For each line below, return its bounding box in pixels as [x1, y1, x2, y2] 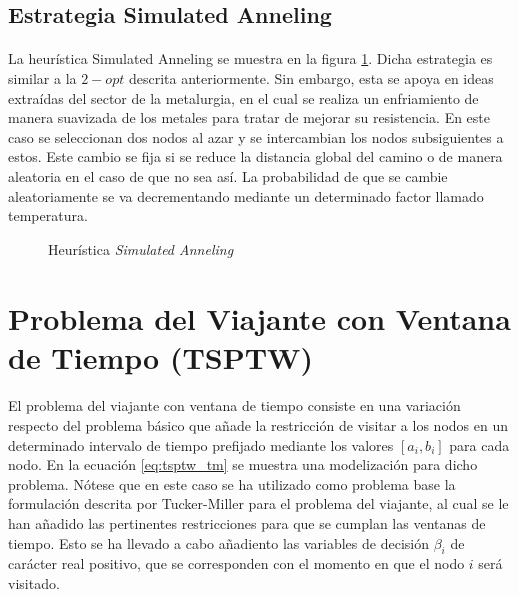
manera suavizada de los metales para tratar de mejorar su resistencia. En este [8, 107, 491, 128]
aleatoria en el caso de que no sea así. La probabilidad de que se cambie [8, 165, 448, 186]
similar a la [8, 67, 77, 88]
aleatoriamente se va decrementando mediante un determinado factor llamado [8, 185, 484, 206]
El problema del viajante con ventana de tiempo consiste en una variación [8, 395, 461, 416]
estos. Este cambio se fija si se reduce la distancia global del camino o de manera [8, 146, 503, 167]
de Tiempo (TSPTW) [8, 336, 313, 377]
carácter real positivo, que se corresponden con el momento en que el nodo [8, 553, 465, 574]
